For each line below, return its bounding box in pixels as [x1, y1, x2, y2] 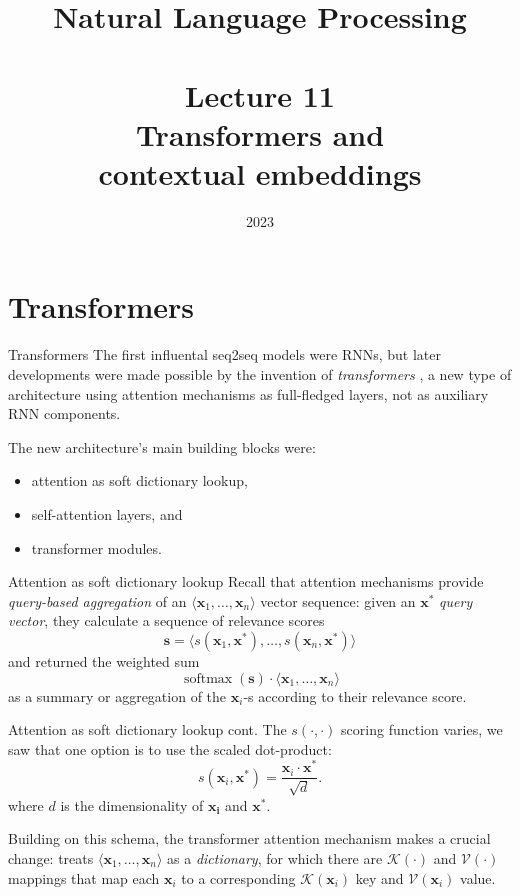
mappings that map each [8, 867, 160, 888]
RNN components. [8, 403, 121, 424]
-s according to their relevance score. [243, 685, 467, 706]
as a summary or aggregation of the [8, 685, 227, 706]
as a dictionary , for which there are [167, 848, 383, 869]
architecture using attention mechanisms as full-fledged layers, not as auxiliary [8, 383, 489, 404]
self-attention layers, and [31, 503, 183, 524]
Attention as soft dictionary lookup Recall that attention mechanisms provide [8, 571, 484, 592]
